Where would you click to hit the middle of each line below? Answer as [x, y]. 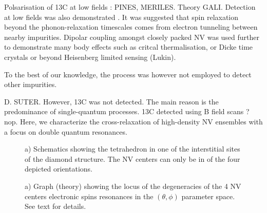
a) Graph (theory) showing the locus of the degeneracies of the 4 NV [133, 186]
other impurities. [31, 84]
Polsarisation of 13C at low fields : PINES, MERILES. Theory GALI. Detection [130, 7]
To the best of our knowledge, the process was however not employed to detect [128, 74]
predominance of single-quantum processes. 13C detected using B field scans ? [127, 111]
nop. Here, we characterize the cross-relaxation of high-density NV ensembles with [133, 121]
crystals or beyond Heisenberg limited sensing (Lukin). [90, 57]
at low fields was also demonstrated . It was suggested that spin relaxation [121, 17]
